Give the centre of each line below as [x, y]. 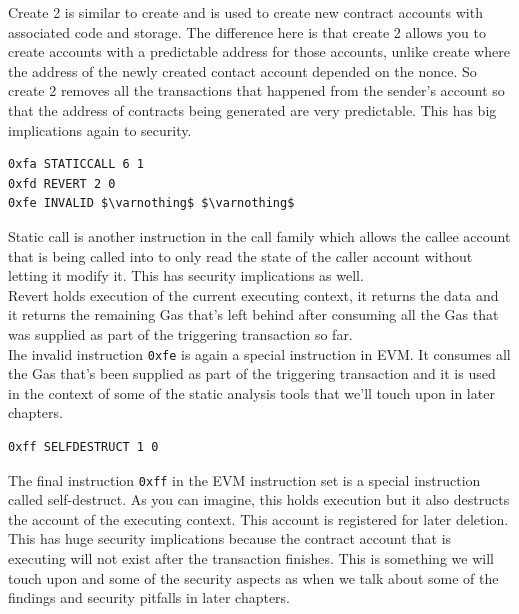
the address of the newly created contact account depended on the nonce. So [242, 70]
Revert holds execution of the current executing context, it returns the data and [253, 294]
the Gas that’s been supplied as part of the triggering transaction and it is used [252, 373]
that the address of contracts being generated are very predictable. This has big [252, 109]
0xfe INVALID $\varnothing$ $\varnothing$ [151, 203]
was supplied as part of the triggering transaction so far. [180, 333]
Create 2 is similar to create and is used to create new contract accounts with [245, 12]
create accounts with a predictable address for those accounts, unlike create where [259, 51]
